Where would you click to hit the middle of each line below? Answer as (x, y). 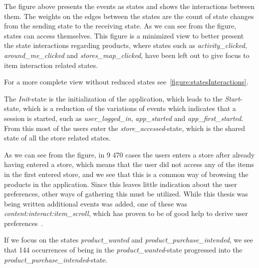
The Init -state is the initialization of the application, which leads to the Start (122, 98)
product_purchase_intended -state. (56, 259)
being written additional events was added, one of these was (96, 203)
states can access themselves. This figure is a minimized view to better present (124, 35)
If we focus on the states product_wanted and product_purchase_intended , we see (129, 240)
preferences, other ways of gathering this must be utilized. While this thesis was (126, 194)
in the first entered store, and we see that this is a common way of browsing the (126, 174)
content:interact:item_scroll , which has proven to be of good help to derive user (126, 213)
